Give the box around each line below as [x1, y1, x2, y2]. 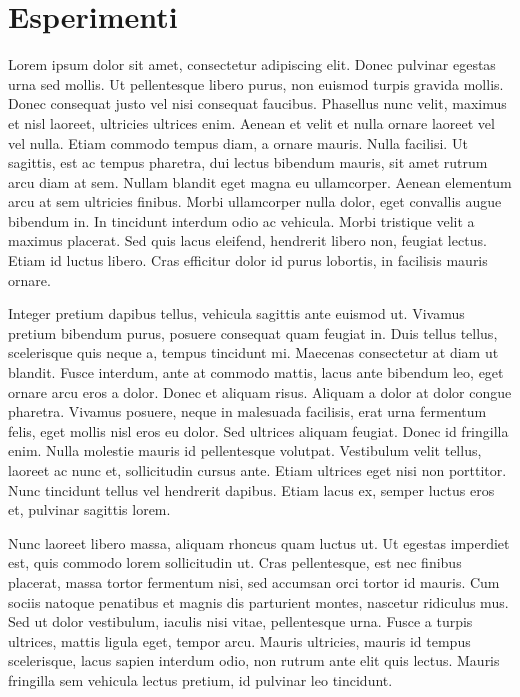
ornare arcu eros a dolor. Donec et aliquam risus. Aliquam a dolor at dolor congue [8, 381, 512, 402]
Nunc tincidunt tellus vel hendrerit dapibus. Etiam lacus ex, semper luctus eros [8, 479, 495, 500]
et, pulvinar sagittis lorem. [8, 499, 171, 520]
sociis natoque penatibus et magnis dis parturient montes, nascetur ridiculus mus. [8, 591, 509, 612]
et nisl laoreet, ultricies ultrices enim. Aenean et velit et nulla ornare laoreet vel [8, 112, 495, 133]
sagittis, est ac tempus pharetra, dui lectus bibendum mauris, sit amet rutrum [8, 152, 488, 173]
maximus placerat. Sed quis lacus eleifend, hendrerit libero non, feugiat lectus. [8, 230, 487, 251]
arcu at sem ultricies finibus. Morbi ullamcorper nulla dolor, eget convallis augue [8, 191, 502, 212]
